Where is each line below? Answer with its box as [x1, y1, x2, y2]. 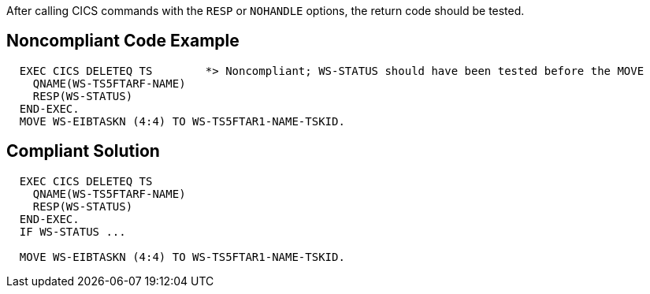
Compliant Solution [6, 141, 160, 162]
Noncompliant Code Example [6, 31, 240, 51]
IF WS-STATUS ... [19, 225, 126, 238]
